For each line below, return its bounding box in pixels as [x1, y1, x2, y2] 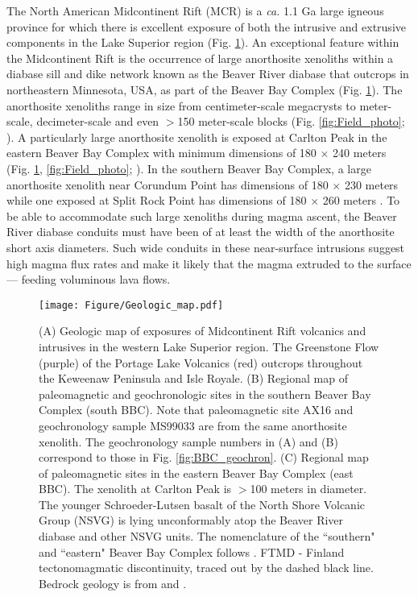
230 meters [344, 176, 399, 193]
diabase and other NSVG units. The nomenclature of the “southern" [39, 528, 375, 545]
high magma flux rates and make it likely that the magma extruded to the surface [6, 255, 412, 272]
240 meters [333, 144, 387, 161]
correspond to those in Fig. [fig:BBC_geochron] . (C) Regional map [39, 449, 369, 466]
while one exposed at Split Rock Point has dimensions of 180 [6, 192, 307, 209]
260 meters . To [322, 192, 400, 209]
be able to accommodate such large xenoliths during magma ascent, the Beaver [6, 207, 397, 224]
